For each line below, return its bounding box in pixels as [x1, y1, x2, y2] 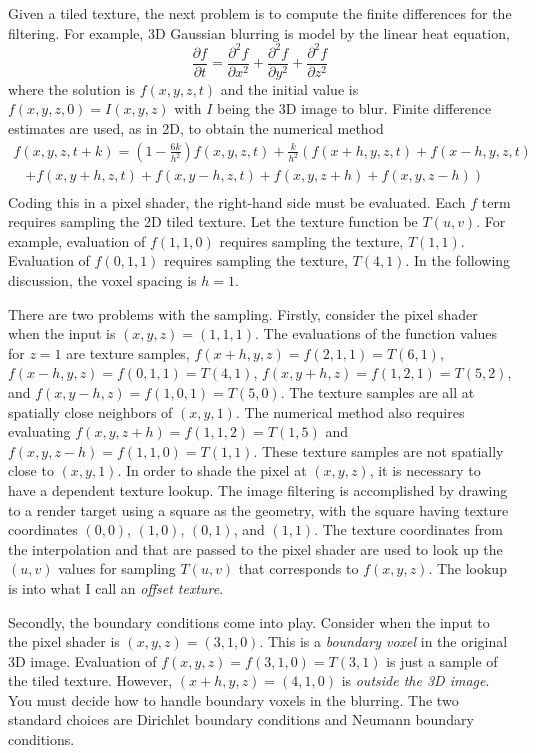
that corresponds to [238, 558, 359, 579]
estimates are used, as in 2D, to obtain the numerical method [8, 117, 384, 138]
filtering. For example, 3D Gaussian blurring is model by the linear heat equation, [8, 22, 510, 43]
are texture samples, [66, 342, 190, 363]
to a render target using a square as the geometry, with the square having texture [8, 499, 509, 520]
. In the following [405, 250, 511, 271]
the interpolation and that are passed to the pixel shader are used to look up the [8, 538, 503, 559]
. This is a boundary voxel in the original [259, 631, 508, 652]
